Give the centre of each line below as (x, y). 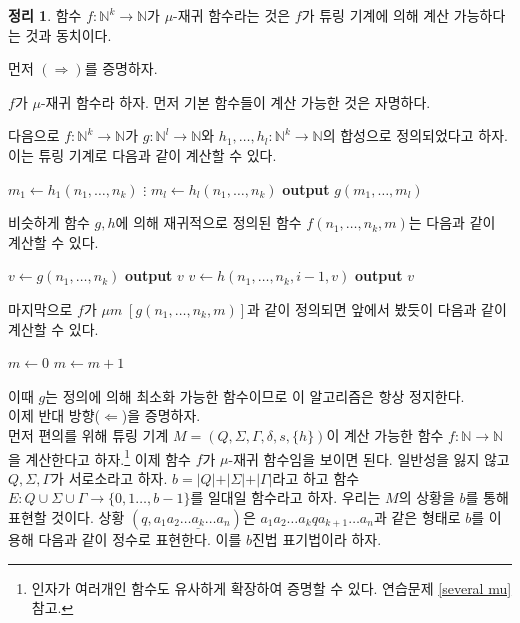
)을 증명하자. (161, 415)
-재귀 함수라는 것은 (232, 15)
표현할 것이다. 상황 (66, 516)
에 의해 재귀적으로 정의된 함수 (208, 222)
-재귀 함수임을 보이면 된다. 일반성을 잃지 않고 (369, 458)
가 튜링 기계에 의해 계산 (375, 15)
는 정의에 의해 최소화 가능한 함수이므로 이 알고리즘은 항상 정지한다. (255, 395)
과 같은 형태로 (417, 516)
